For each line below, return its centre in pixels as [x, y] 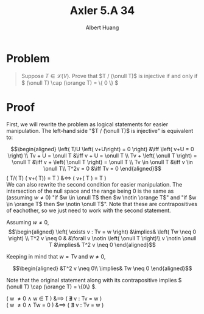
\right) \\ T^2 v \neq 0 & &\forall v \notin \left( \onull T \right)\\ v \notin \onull [102, 238]
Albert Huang [102, 27]
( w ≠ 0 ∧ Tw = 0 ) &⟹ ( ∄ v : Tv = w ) [55, 305]
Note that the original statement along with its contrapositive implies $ [94, 280]
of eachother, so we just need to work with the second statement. [89, 210]
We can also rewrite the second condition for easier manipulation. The [94, 184]
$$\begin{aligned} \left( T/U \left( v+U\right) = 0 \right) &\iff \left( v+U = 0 [102, 149]
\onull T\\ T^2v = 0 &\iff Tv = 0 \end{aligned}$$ [102, 168]
